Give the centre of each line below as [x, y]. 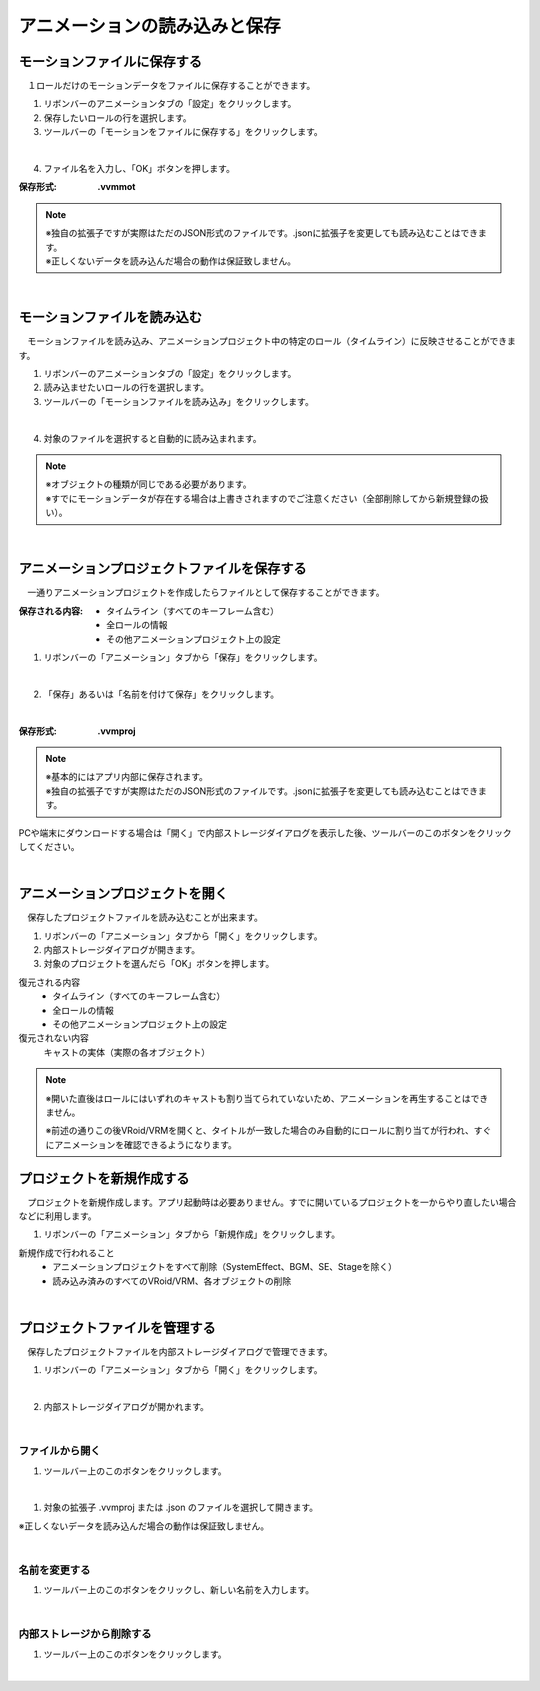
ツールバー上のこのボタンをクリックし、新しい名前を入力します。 [179, 1590]
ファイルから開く [59, 1451]
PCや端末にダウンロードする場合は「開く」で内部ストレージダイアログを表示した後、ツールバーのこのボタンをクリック [265, 832]
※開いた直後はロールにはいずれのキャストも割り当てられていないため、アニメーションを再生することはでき [267, 1098]
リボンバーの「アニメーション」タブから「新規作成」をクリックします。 [192, 1234]
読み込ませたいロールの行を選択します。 [126, 387]
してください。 [49, 846]
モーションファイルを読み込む [110, 317]
